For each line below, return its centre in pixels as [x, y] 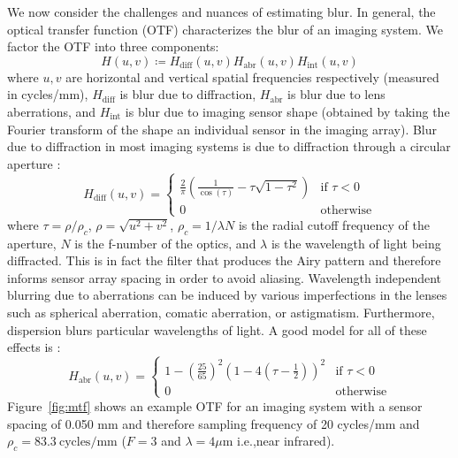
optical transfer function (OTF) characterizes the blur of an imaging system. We [225, 29]
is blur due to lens [336, 94]
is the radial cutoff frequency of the [334, 224]
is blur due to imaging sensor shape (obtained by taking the [287, 111]
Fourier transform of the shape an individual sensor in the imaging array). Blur [222, 129]
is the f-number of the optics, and [165, 243]
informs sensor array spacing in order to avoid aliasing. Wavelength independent [225, 277]
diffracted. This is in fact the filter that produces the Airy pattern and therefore [224, 260]
